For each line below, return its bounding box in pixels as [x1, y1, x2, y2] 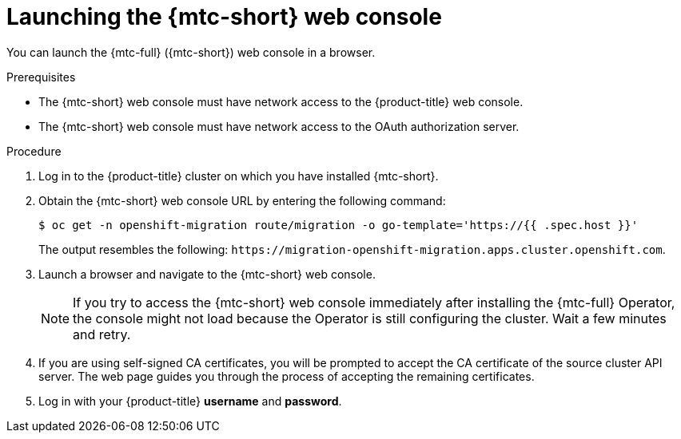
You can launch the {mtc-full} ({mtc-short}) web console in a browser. [6, 45, 376, 59]
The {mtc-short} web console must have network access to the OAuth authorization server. [38, 119, 520, 133]
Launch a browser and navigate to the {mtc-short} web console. [38, 267, 376, 281]
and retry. [73, 326, 131, 342]
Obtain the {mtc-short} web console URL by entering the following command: [38, 193, 446, 208]
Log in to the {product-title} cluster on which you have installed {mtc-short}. [38, 168, 439, 183]
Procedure [6, 144, 62, 158]
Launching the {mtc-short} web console [6, 3, 442, 30]
